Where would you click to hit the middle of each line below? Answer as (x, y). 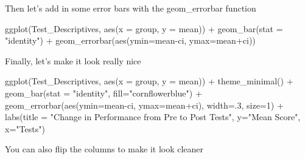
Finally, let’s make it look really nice (73, 60)
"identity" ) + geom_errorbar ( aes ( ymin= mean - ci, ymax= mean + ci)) (130, 40)
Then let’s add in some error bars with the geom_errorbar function (131, 8)
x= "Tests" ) (25, 128)
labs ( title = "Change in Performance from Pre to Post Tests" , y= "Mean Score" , (153, 117)
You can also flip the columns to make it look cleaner (104, 149)
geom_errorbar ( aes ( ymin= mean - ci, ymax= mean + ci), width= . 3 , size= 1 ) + (144, 105)
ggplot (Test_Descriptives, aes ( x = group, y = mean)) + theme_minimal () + (149, 81)
